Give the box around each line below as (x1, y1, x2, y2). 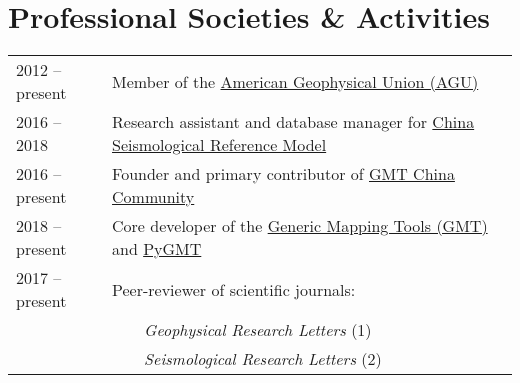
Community (112, 185, 195, 209)
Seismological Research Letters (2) (144, 347, 382, 371)
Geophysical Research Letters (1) (144, 318, 372, 342)
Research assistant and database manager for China (112, 110, 475, 134)
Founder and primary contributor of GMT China (112, 162, 455, 186)
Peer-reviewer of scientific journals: (112, 277, 356, 301)
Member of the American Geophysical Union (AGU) (112, 69, 479, 93)
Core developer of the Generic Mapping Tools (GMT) (112, 214, 488, 238)
